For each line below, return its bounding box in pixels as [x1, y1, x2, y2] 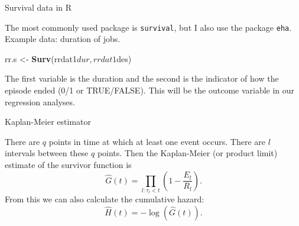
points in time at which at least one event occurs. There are [48, 135, 265, 147]
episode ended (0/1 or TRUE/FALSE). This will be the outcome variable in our [5, 84, 295, 96]
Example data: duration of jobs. [5, 33, 121, 45]
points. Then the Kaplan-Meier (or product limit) [97, 147, 278, 159]
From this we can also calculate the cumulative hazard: [5, 193, 204, 205]
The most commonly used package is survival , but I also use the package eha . [5, 21, 292, 33]
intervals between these [5, 147, 89, 159]
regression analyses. [5, 95, 75, 108]
